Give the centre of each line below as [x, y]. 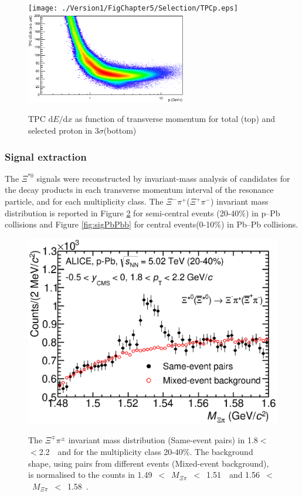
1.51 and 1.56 [233, 475]
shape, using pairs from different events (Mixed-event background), [149, 463]
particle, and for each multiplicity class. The [84, 201]
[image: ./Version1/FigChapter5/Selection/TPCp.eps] [133, 8]
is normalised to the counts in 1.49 [90, 475]
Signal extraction [46, 156]
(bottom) [120, 130]
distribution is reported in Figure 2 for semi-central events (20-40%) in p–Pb [142, 213]
